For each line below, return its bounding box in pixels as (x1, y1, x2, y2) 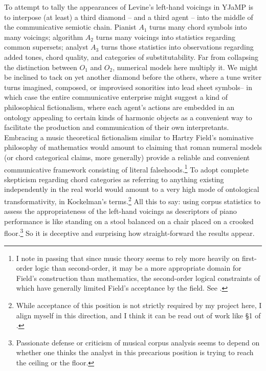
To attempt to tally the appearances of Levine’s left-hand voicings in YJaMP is (4, 2, 254, 12)
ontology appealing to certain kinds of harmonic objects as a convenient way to (4, 112, 252, 122)
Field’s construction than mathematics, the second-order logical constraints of (16, 272, 260, 283)
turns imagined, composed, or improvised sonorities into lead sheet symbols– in (4, 81, 252, 92)
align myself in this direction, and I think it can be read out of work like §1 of (16, 310, 261, 320)
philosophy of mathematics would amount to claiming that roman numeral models (4, 142, 262, 152)
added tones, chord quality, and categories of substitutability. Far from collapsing (4, 51, 259, 62)
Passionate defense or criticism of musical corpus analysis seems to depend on (16, 337, 260, 347)
